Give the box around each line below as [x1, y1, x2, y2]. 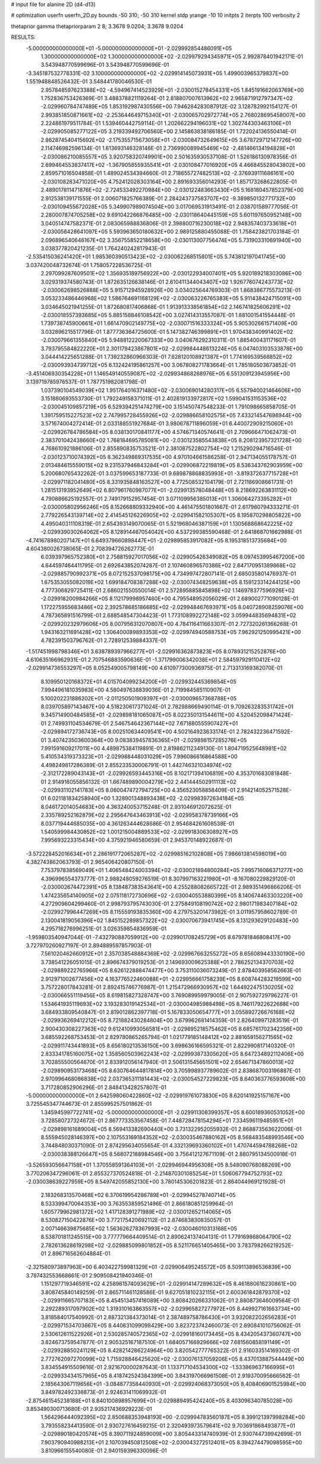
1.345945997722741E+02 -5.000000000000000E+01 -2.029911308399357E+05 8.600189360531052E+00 [40, 1109, 306, 1116]
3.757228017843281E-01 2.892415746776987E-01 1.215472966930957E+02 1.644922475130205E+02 [40, 984, 294, 991]
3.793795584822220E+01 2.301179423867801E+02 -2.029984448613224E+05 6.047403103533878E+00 [40, 345, 303, 352]
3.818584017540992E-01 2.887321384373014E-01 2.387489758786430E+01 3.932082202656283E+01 [40, 1313, 297, 1320]
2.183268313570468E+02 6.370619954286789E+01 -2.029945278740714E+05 [40, 1192, 236, 1199]
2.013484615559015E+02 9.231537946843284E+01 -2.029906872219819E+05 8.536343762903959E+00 [40, 462, 303, 469]
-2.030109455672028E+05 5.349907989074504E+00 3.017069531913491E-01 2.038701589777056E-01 [40, 203, 298, 210]
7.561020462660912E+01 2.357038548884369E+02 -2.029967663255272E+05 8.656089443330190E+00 [40, 950, 306, 957]
